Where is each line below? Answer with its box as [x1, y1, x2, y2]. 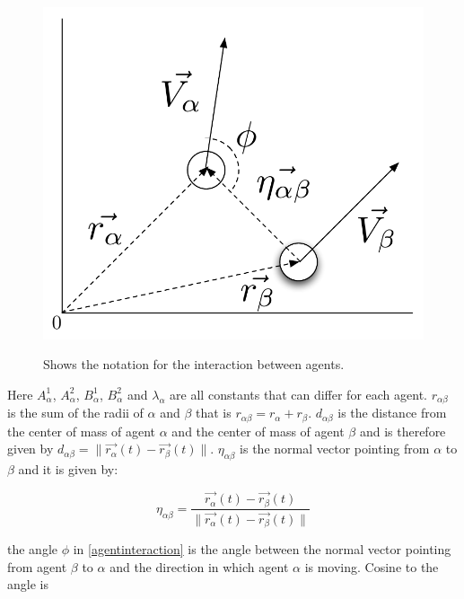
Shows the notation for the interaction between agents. [43, 355, 345, 374]
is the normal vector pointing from [240, 439, 430, 458]
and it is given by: [18, 460, 118, 479]
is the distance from [337, 403, 447, 422]
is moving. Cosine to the [304, 557, 439, 576]
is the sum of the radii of [7, 403, 144, 422]
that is [196, 403, 232, 422]
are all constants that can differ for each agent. [170, 384, 427, 403]
